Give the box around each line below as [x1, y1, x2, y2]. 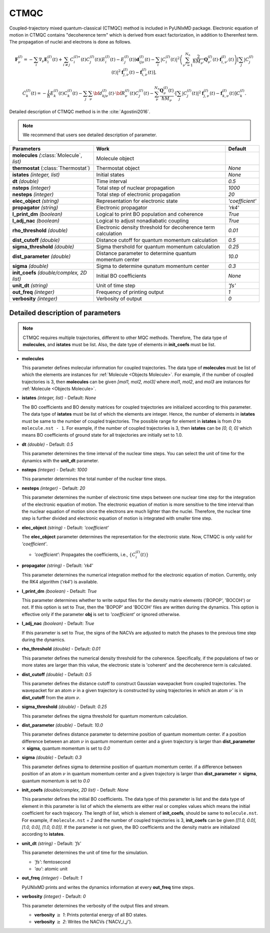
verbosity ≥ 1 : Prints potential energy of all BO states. [34, 911, 147, 917]
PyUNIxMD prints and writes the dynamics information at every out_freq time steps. [21, 884, 195, 890]
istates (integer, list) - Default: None [21, 395, 96, 401]
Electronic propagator [96, 204, 147, 211]
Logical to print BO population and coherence [96, 211, 203, 218]
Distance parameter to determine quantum [96, 250, 196, 257]
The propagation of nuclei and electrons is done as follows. [9, 39, 132, 45]
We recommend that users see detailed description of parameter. [22, 132, 157, 138]
